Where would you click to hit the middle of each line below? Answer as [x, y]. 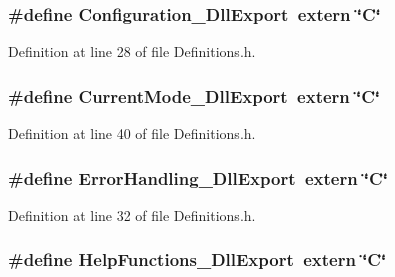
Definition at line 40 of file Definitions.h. [132, 133]
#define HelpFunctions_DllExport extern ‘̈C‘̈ [197, 259]
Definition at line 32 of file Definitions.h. [132, 214]
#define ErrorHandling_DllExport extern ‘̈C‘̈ [198, 177]
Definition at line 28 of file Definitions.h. [132, 51]
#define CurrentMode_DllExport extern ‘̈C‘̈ [194, 95]
